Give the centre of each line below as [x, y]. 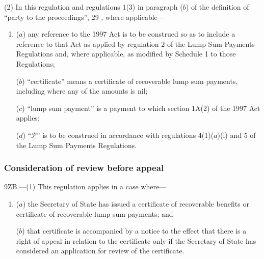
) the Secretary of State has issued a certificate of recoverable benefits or [136, 203]
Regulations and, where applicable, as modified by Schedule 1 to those [126, 54]
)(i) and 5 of [236, 135]
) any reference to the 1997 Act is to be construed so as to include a [129, 34]
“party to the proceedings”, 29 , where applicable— [84, 17]
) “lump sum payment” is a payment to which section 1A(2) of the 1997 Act [141, 108]
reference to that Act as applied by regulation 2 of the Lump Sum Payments [135, 44]
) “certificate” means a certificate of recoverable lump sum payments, [130, 81]
